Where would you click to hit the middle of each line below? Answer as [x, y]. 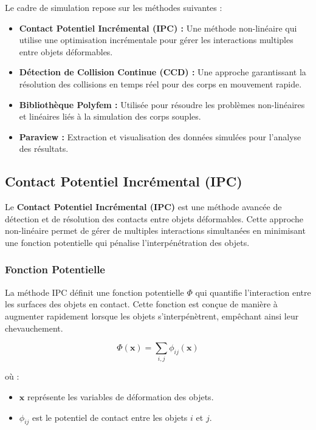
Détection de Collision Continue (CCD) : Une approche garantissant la [163, 72]
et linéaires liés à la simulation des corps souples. [110, 116]
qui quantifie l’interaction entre [253, 292]
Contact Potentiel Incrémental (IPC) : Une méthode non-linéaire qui [158, 28]
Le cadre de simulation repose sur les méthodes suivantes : [114, 7]
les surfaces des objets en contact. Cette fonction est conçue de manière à [141, 304]
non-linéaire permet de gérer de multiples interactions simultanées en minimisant [155, 230]
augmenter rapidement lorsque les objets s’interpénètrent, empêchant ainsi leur [152, 316]
